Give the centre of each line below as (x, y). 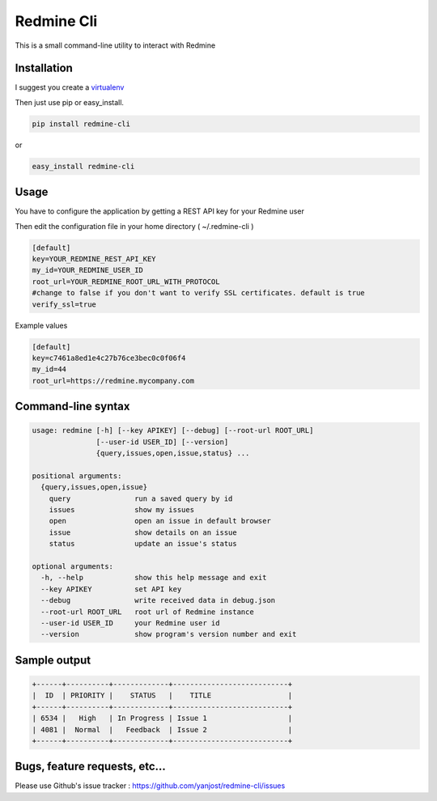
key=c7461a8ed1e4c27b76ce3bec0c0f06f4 (109, 358)
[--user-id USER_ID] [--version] (162, 442)
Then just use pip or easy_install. (70, 102)
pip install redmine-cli (81, 124)
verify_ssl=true (64, 304)
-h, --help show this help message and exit (154, 578)
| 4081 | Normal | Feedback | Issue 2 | (162, 729)
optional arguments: (72, 567)
